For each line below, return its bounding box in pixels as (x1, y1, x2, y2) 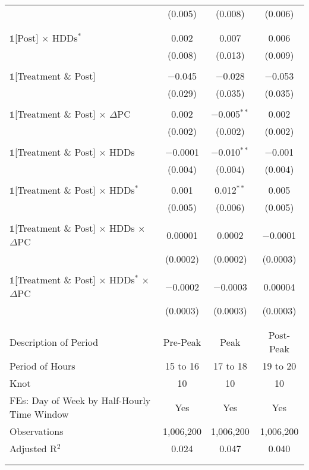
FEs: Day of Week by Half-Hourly (10, 393, 151, 407)
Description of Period (10, 335, 99, 349)
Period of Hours (10, 359, 75, 373)
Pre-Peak (163, 335, 201, 349)
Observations (10, 424, 64, 438)
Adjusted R (10, 441, 57, 455)
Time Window (10, 407, 69, 421)
